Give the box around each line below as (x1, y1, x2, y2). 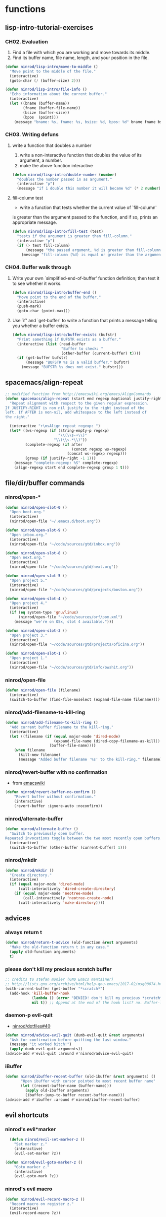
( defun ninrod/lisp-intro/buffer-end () (12, 290, 97, 295)
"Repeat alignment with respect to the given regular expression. (9, 401, 149, 406)
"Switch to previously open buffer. (9, 831, 85, 836)
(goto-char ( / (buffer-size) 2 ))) (9, 78, 81, 83)
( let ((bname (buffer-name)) (9, 101, 70, 106)
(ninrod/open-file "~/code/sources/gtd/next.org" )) (9, 564, 119, 569)
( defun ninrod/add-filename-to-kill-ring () (5, 720, 98, 725)
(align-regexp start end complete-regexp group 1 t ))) (14, 465, 129, 470)
